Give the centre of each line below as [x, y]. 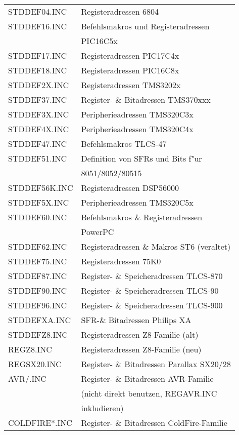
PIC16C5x [99, 41]
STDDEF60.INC [38, 217]
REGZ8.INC [30, 349]
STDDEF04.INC [38, 11]
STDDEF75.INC [38, 261]
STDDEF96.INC [38, 305]
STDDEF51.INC [38, 158]
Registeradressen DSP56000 [130, 188]
